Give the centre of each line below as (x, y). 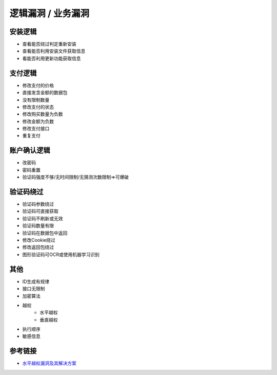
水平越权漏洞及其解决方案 (49, 363)
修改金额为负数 (38, 121)
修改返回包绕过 (38, 247)
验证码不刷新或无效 (43, 218)
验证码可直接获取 (40, 211)
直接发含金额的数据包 (45, 93)
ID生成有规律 (36, 281)
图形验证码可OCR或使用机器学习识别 (61, 254)
